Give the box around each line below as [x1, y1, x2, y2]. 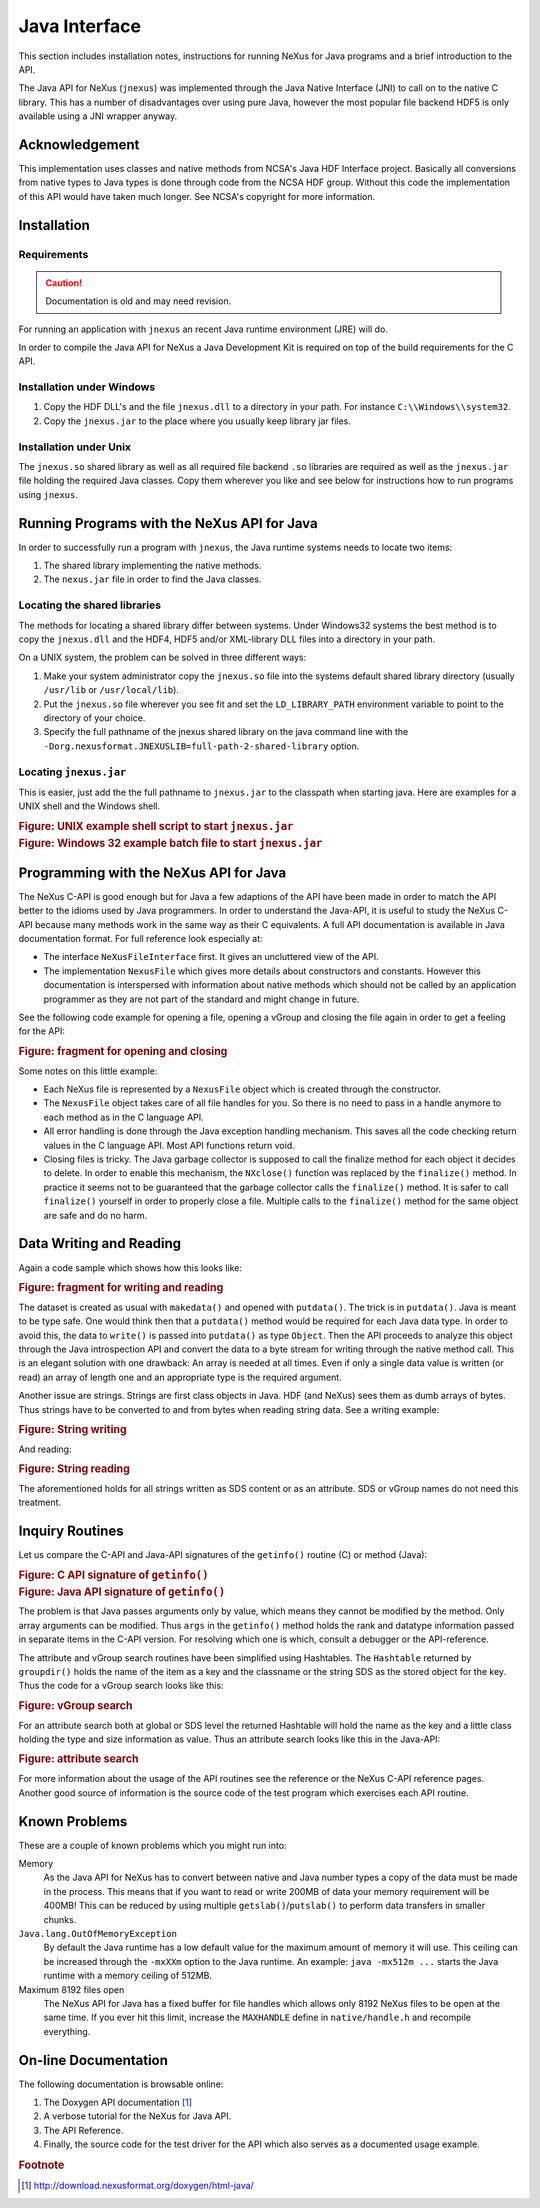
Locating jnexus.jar [18, 765, 127, 779]
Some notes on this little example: [18, 1065, 158, 1077]
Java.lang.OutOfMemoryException [18, 1928, 177, 1939]
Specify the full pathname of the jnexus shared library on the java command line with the [43, 726, 409, 738]
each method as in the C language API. [43, 1111, 204, 1123]
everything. [43, 2025, 91, 2037]
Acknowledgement [18, 136, 140, 153]
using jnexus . [18, 488, 79, 500]
